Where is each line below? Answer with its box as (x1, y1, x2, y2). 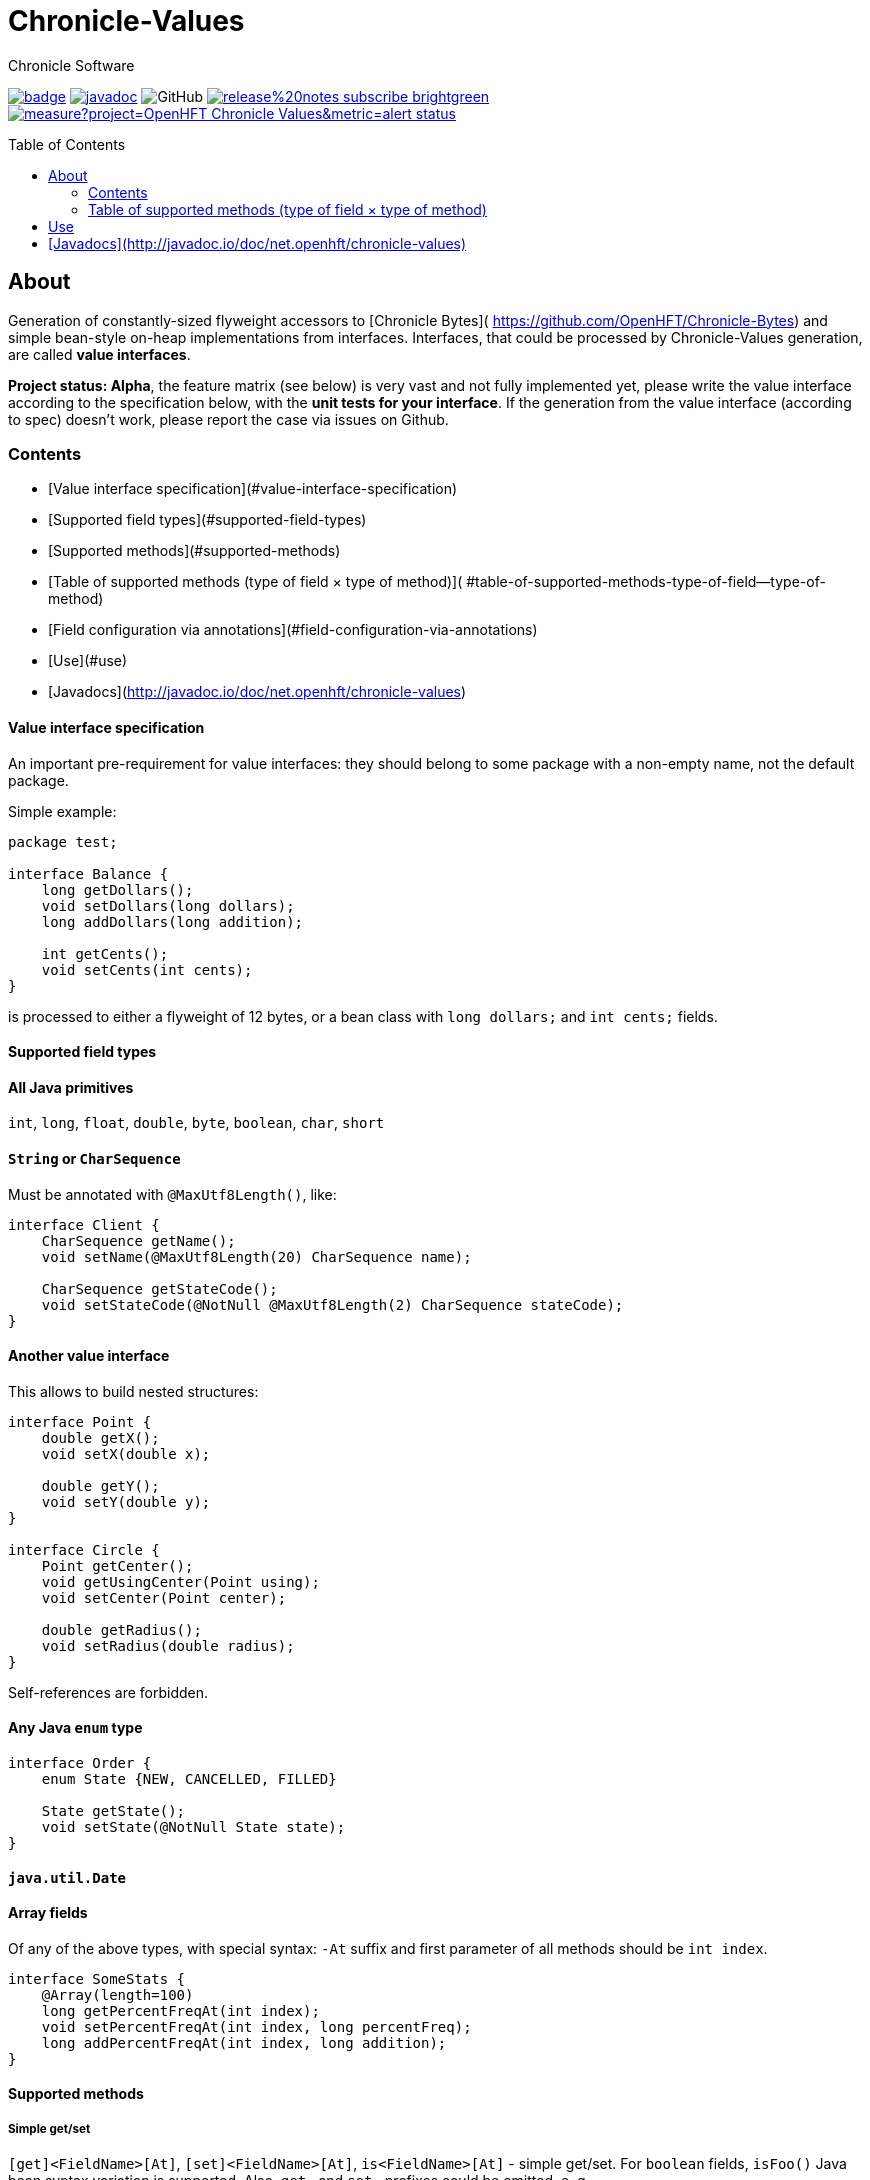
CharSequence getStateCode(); (41, 1280, 278, 1297)
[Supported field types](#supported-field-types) (48, 511, 367, 529)
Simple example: (8, 802, 117, 820)
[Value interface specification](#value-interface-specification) (48, 480, 458, 498)
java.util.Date (8, 1869, 127, 1886)
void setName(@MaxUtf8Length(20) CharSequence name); (41, 1248, 472, 1265)
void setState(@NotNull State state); (41, 1819, 346, 1836)
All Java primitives (8, 1078, 134, 1096)
